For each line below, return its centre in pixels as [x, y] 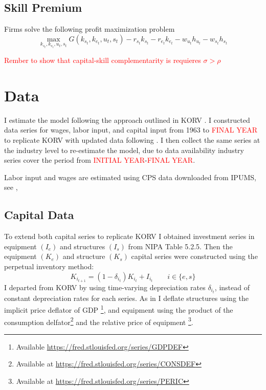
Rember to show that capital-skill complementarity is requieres [103, 60]
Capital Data [39, 215]
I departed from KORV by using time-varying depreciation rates [105, 287]
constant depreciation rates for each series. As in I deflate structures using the [126, 298]
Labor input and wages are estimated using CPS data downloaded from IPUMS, [130, 177]
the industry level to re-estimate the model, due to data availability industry [124, 150]
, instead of [232, 287]
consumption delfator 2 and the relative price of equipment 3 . [99, 321]
